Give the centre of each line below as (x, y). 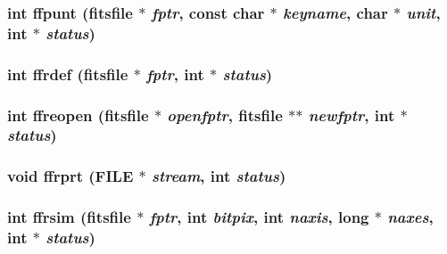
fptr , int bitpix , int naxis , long (259, 217)
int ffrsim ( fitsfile (69, 217)
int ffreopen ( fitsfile (78, 115)
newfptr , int (352, 115)
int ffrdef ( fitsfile (68, 74)
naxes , (410, 217)
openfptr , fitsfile (225, 115)
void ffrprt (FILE (70, 176)
